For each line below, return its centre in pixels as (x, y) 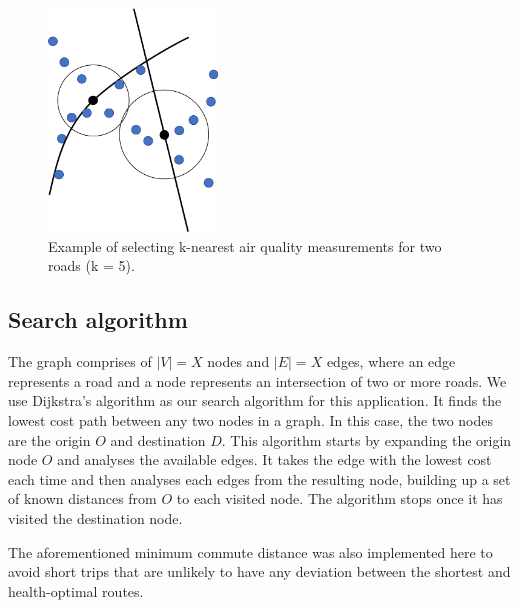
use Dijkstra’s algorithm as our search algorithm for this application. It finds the (255, 400)
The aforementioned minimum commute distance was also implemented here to (250, 551)
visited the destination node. (95, 517)
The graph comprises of (80, 361)
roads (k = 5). (91, 265)
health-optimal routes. (76, 590)
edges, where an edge (391, 361)
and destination (158, 439)
